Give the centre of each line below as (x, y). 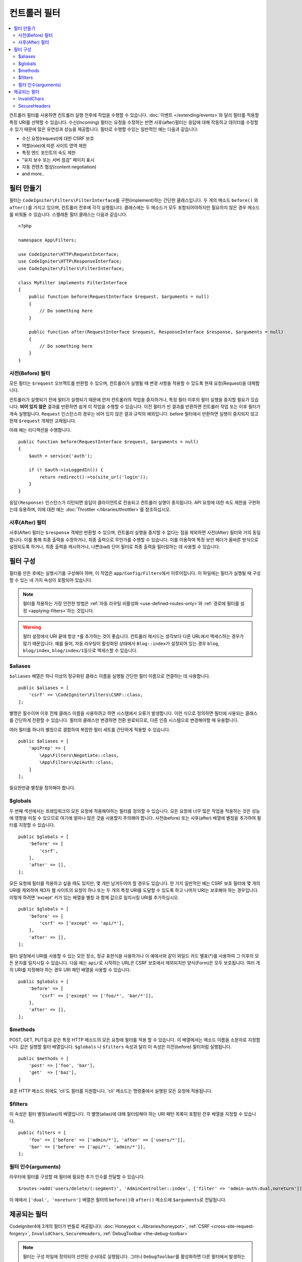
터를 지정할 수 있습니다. (32, 825)
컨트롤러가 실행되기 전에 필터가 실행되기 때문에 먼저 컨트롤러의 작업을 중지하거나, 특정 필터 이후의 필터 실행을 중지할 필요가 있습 (134, 399)
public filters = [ (42, 1133)
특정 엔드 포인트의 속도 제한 (49, 153)
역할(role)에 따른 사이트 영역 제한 (54, 145)
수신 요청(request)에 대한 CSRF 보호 (58, 138)
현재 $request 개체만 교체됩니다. (43, 420)
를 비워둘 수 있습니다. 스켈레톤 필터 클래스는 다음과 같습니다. (68, 215)
